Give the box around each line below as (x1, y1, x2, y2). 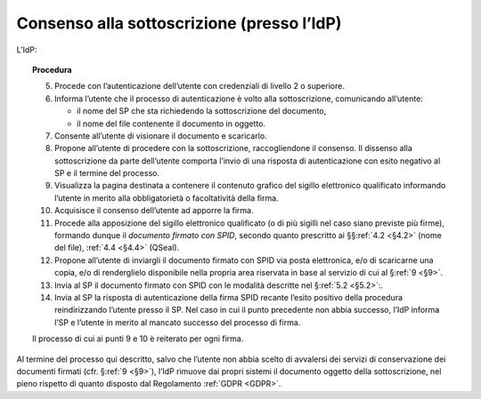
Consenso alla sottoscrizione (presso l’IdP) (16, 13, 342, 33)
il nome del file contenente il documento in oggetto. (77, 118, 266, 129)
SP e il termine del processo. (54, 168, 160, 179)
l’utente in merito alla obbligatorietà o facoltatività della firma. (54, 192, 280, 203)
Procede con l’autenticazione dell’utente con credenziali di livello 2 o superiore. (54, 81, 345, 92)
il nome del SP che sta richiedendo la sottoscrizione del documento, (77, 106, 327, 116)
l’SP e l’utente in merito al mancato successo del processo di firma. (54, 316, 301, 328)
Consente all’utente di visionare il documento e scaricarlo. (54, 130, 267, 141)
